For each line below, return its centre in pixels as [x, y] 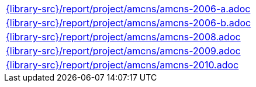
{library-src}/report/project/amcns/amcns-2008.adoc [123, 37]
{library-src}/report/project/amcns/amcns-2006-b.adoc [129, 23]
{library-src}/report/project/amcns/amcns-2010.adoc [122, 65]
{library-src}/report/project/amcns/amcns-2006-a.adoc [128, 9]
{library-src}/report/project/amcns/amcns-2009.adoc [123, 51]
